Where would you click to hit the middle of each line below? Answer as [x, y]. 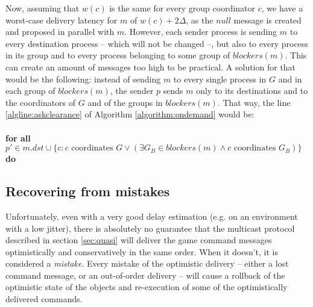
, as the [200, 20]
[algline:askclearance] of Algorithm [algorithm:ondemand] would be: [130, 114]
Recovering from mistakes [88, 191]
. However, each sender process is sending [201, 32]
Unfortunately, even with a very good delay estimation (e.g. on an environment [152, 216]
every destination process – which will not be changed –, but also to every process [157, 43]
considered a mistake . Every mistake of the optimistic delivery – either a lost [147, 263]
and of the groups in [125, 102]
